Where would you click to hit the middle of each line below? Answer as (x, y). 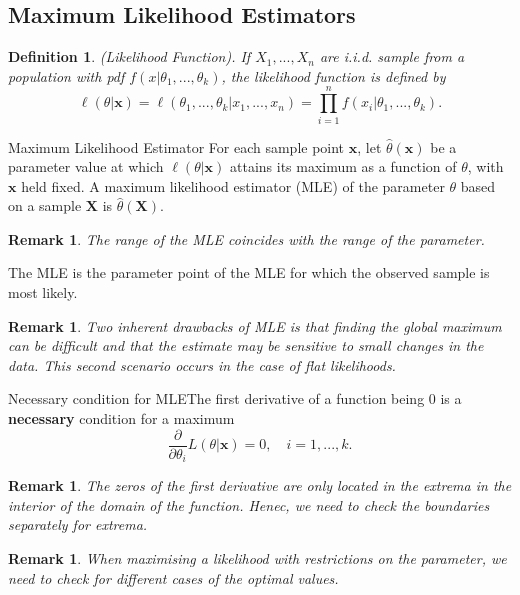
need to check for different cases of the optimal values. (173, 577)
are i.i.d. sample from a (392, 56)
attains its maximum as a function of (343, 166)
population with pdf (66, 75)
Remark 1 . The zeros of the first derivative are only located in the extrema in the (260, 485)
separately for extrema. (78, 524)
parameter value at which (86, 166)
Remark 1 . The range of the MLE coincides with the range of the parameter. (246, 238)
